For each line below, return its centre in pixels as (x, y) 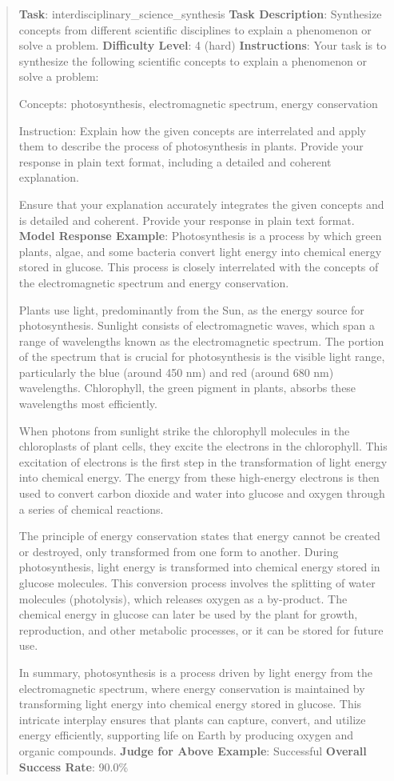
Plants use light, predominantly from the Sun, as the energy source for (191, 309)
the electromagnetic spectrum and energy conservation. (154, 282)
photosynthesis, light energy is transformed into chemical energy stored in (199, 567)
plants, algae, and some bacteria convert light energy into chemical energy (200, 251)
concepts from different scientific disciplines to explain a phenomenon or (195, 29)
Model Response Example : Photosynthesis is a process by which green (200, 236)
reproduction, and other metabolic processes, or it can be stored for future (201, 629)
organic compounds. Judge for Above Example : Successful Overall (193, 750)
